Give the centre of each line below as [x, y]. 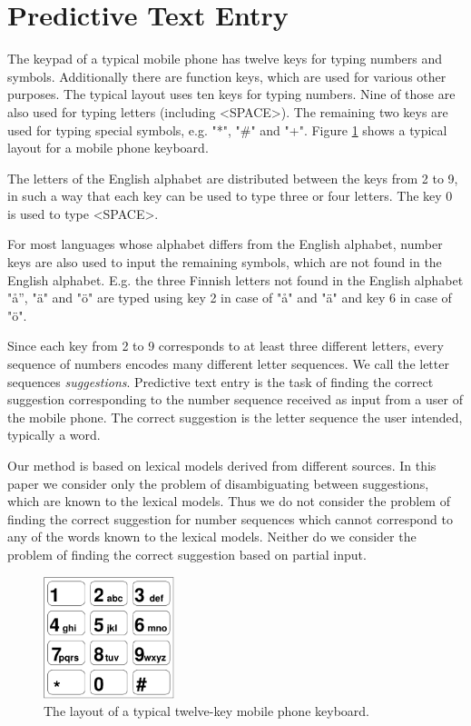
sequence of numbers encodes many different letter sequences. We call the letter [228, 364]
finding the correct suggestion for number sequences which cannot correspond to [231, 518]
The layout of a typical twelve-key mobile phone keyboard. [206, 711]
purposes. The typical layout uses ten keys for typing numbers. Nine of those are [231, 94]
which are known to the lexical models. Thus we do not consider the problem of [229, 501]
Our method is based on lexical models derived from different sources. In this [222, 465]
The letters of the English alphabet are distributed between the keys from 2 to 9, [233, 178]
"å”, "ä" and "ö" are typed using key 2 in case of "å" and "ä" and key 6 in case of [230, 298]
